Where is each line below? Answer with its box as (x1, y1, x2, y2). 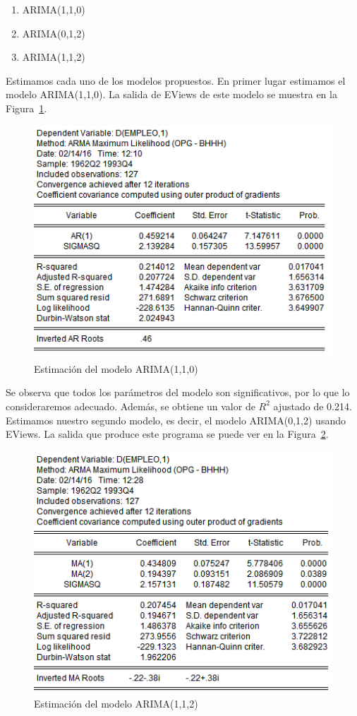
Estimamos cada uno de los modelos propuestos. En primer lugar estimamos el (6, 73, 346, 88)
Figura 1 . (6, 100, 47, 115)
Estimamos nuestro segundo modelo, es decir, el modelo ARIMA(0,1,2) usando (6, 412, 346, 427)
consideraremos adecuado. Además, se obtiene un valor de (6, 398, 255, 413)
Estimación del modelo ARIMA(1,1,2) (34, 696, 198, 710)
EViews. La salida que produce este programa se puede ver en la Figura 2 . (6, 426, 329, 441)
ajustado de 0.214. (273, 398, 352, 413)
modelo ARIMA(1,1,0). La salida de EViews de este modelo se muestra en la (6, 87, 337, 102)
